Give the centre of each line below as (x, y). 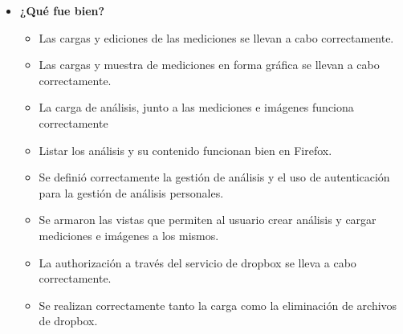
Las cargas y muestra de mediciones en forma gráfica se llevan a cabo (209, 65)
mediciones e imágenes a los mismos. (129, 235)
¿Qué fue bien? (62, 10)
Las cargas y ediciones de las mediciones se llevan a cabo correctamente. (216, 37)
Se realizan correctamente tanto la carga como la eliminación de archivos (218, 305)
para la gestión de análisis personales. (131, 192)
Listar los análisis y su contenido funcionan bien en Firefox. (185, 150)
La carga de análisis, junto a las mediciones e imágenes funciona (196, 107)
